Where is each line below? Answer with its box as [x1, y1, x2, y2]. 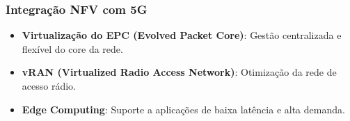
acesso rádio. [22, 79, 76, 92]
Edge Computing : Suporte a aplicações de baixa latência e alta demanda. [22, 102, 345, 116]
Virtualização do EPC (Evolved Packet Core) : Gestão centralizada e [22, 28, 342, 42]
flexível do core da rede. [22, 41, 123, 56]
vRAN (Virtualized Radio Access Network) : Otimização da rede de [22, 65, 337, 79]
